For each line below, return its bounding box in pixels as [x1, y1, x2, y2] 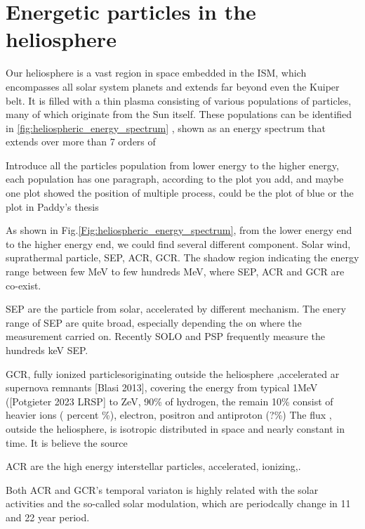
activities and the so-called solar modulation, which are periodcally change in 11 [6, 496, 351, 511]
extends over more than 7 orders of [6, 134, 156, 149]
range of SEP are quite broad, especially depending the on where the [6, 315, 302, 329]
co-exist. [6, 277, 41, 292]
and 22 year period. [6, 509, 90, 524]
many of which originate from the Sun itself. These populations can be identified [6, 107, 352, 122]
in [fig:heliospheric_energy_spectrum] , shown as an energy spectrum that [6, 120, 326, 135]
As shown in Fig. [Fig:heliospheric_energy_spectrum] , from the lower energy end [6, 223, 352, 237]
